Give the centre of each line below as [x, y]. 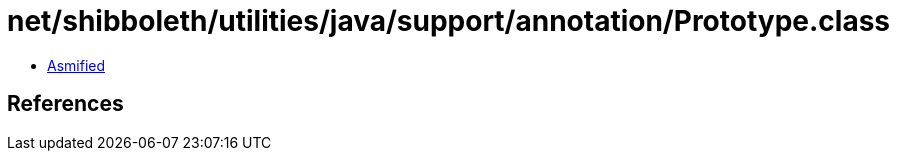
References [65, 104]
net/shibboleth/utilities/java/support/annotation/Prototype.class [449, 21]
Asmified [76, 65]
